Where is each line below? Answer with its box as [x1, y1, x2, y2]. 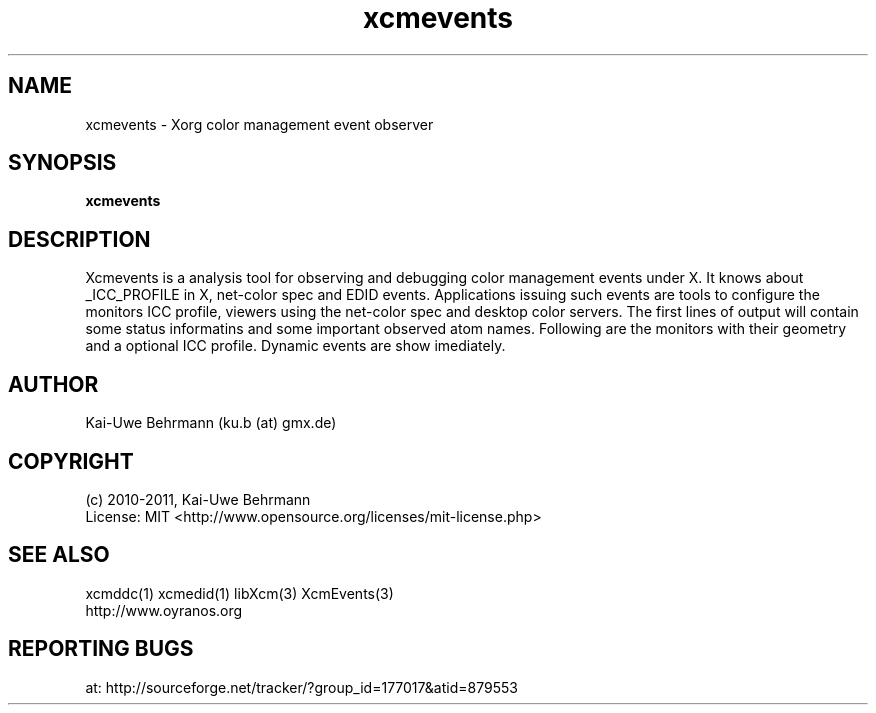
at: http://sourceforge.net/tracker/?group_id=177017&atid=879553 [85, 678, 518, 696]
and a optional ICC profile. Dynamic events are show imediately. [85, 337, 506, 355]
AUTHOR [8, 371, 99, 397]
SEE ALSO [8, 542, 110, 568]
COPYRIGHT [8, 448, 134, 474]
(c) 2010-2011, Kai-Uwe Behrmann [85, 490, 311, 508]
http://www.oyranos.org [85, 601, 243, 619]
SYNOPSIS [8, 150, 117, 176]
